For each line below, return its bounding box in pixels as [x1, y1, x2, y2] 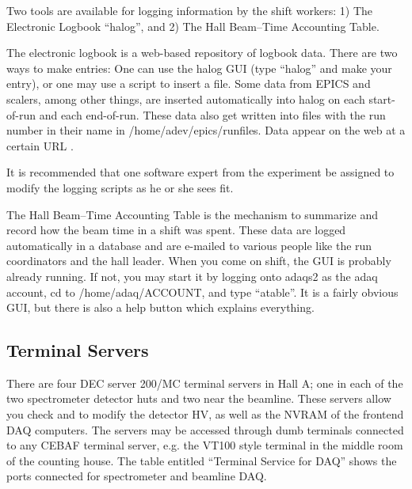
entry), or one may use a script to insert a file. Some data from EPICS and [6, 75, 371, 92]
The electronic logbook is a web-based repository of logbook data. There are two [6, 44, 398, 61]
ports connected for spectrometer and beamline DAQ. [6, 468, 267, 484]
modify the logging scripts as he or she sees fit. [6, 179, 234, 195]
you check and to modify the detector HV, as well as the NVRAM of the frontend [6, 406, 404, 423]
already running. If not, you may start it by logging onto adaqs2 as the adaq [6, 267, 378, 284]
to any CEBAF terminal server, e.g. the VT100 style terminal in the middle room [6, 437, 403, 453]
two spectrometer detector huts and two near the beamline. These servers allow [6, 390, 391, 407]
